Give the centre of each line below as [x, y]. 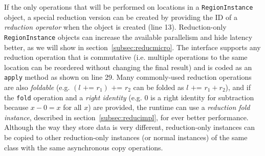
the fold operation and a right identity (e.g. [73, 97]
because [16, 107]
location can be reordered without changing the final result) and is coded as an [128, 67]
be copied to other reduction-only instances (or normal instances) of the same [126, 137]
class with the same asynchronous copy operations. [84, 147]
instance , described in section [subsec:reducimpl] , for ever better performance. [126, 117]
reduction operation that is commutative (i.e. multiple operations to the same [126, 57]
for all [72, 107]
